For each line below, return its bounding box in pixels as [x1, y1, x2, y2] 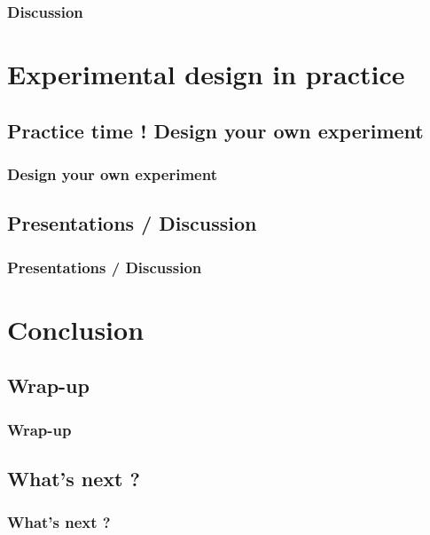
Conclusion [7, 311, 145, 347]
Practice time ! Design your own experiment [7, 116, 424, 144]
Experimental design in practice [7, 56, 405, 92]
